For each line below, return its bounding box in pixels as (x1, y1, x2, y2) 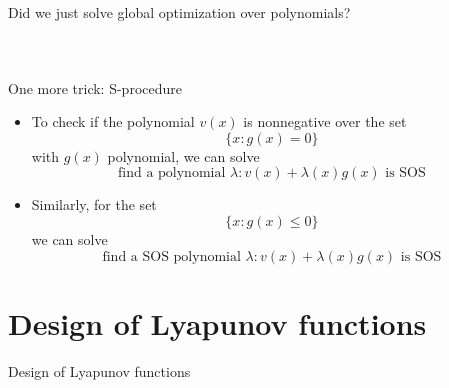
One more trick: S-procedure (8, 77, 182, 98)
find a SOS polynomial (102, 249, 241, 264)
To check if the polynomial (31, 111, 195, 132)
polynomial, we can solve (107, 145, 260, 166)
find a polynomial (117, 166, 226, 181)
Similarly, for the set (31, 194, 157, 215)
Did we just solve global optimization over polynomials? (8, 2, 351, 22)
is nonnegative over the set (243, 111, 407, 132)
